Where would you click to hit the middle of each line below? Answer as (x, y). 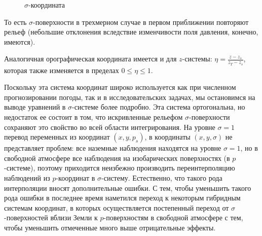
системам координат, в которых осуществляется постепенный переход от (117, 207)
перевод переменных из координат (57, 137)
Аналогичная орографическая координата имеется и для (90, 59)
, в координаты (167, 137)
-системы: (197, 59)
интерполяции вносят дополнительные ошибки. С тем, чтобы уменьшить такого (128, 188)
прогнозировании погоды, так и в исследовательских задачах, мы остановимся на (130, 97)
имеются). (20, 41)
